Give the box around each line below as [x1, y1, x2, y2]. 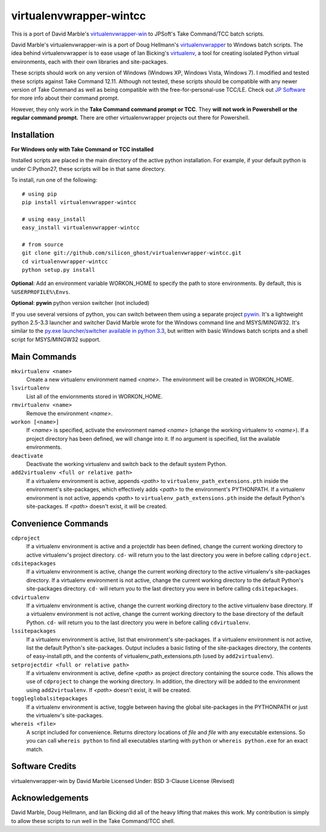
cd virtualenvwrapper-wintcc [22, 258, 108, 265]
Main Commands [11, 351, 77, 362]
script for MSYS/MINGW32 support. [11, 336, 101, 343]
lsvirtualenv [11, 385, 50, 392]
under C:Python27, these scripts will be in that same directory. [11, 165, 166, 172]
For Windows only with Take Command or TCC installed [11, 146, 154, 153]
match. [26, 746, 43, 753]
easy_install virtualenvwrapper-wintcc [22, 224, 140, 231]
